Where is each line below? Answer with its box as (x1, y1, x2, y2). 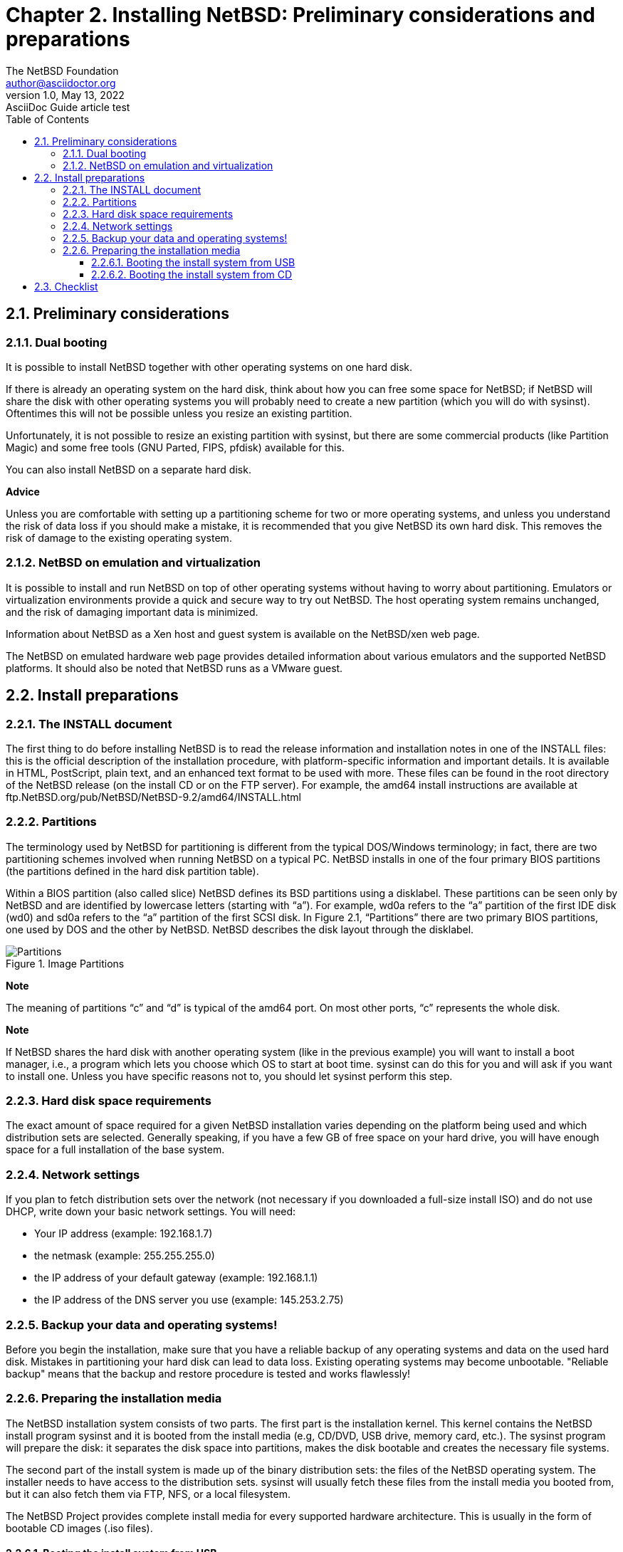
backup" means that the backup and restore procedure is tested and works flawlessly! (6, 1367, 411, 1380)
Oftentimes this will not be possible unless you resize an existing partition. (6, 407, 352, 419)
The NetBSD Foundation (6, 64, 119, 77)
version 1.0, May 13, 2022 (6, 88, 125, 101)
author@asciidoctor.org (6, 76, 116, 89)
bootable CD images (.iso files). (6, 1521, 153, 1534)
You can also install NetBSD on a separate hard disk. (6, 463, 251, 476)
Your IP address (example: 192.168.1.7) (34, 1227, 213, 1240)
